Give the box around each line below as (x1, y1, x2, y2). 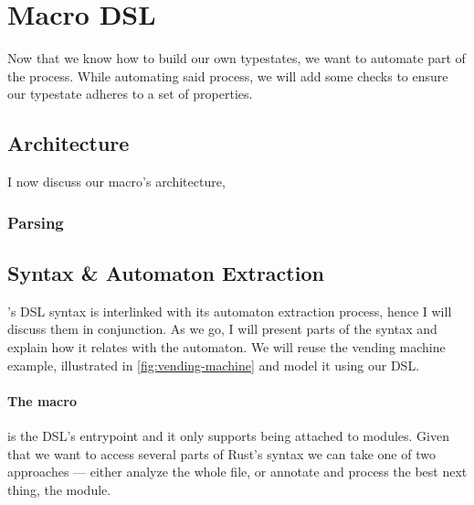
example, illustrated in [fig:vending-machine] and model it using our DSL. (7, 355, 420, 374)
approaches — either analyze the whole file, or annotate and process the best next (7, 462, 468, 481)
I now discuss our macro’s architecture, (7, 172, 226, 191)
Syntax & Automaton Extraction (7, 258, 324, 286)
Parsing (7, 210, 64, 233)
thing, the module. (7, 479, 111, 499)
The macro (7, 391, 77, 410)
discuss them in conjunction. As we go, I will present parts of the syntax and (7, 319, 437, 338)
